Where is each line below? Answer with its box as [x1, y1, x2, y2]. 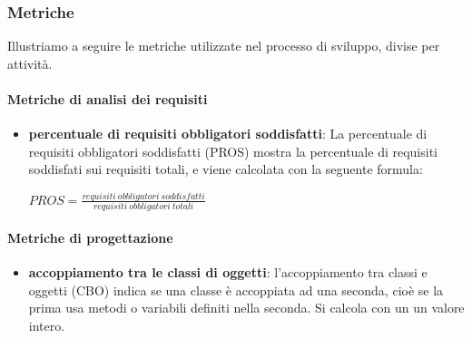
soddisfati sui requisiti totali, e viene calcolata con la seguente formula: [28, 159, 423, 179]
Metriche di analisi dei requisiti [7, 90, 208, 108]
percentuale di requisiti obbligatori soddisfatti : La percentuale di [28, 124, 428, 143]
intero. [28, 315, 65, 334]
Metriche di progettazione [7, 227, 173, 246]
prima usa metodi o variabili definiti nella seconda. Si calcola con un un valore [28, 298, 465, 317]
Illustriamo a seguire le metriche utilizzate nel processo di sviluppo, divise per [7, 36, 440, 55]
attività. [7, 53, 53, 72]
